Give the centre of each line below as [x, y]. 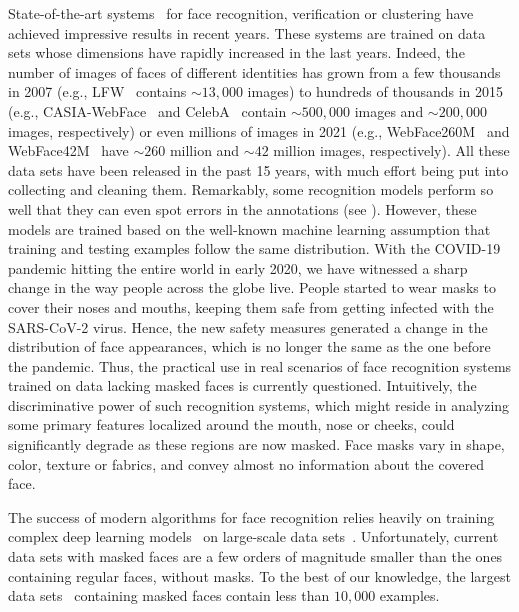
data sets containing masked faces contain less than [169, 595]
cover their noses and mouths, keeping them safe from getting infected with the [251, 306]
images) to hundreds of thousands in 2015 [375, 91]
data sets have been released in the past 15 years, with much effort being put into [258, 169]
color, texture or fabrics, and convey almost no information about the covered [246, 463]
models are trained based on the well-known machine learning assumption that [249, 228]
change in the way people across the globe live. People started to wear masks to [252, 287]
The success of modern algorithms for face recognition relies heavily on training [251, 516]
